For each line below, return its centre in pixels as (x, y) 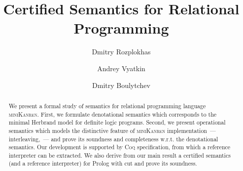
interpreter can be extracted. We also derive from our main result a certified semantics (120, 155)
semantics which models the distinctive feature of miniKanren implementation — (112, 130)
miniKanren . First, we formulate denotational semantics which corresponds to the (113, 114)
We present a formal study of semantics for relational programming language (107, 106)
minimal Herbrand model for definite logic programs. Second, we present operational (117, 122)
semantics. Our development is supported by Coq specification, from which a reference (120, 147)
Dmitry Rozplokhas (121, 52)
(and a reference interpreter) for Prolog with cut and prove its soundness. (103, 163)
